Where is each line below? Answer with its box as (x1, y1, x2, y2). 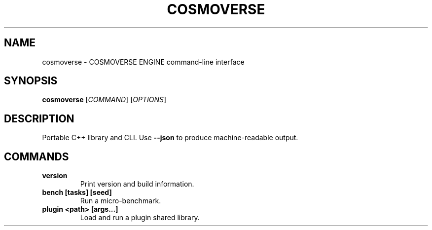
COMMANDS (4, 150, 69, 163)
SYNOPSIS (4, 75, 58, 87)
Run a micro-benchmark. (80, 196, 161, 205)
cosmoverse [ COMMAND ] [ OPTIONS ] (42, 95, 167, 104)
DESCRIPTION (4, 112, 74, 125)
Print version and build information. (80, 180, 194, 189)
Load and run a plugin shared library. (80, 213, 200, 222)
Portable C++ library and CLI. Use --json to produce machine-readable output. (42, 133, 298, 142)
